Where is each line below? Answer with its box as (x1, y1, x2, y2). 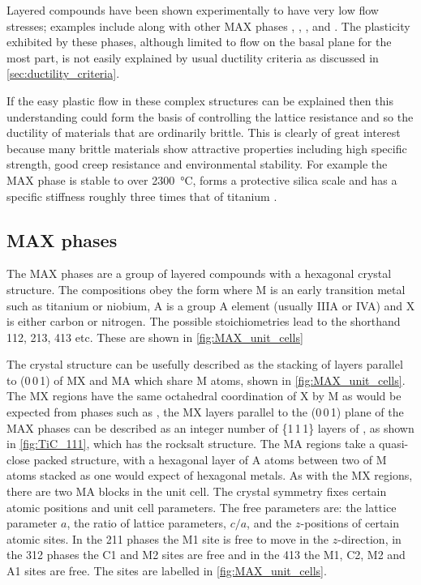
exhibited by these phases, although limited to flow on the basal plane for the (6, 33, 392, 50)
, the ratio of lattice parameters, (67, 515, 226, 532)
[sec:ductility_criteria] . (6, 65, 120, 82)
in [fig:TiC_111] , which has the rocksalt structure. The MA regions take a (6, 435, 376, 452)
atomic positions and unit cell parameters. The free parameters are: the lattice (6, 498, 397, 515)
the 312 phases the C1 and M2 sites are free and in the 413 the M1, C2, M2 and (6, 546, 406, 563)
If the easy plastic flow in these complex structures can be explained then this (6, 92, 393, 109)
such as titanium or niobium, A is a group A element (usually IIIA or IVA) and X (6, 297, 415, 314)
